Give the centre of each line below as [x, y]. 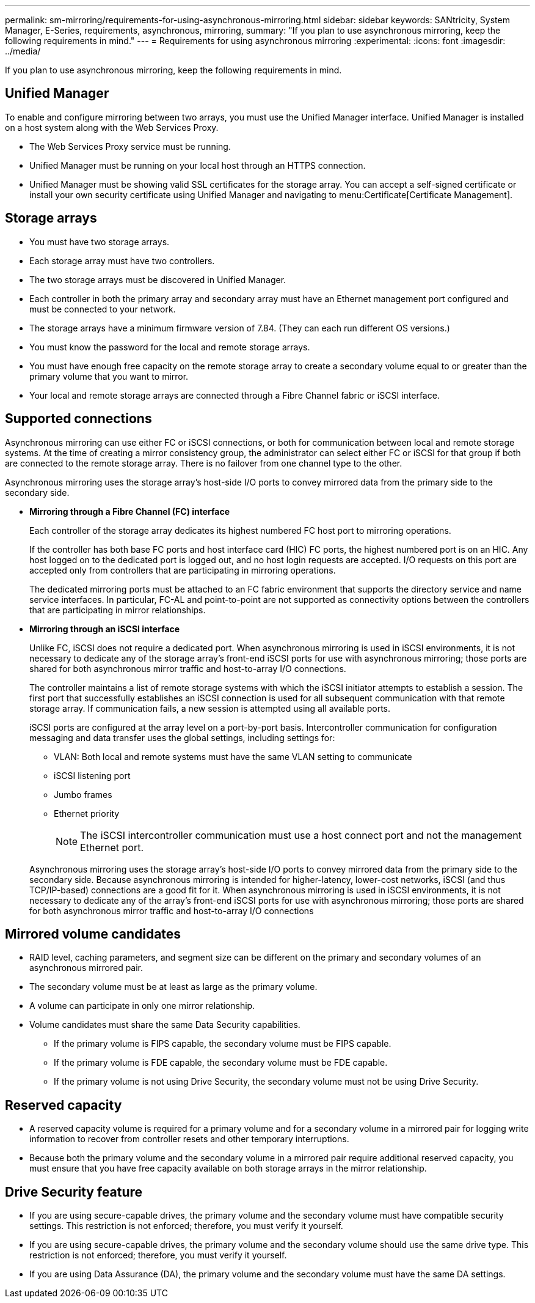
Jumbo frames [83, 794]
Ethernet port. [112, 847]
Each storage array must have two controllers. [122, 260]
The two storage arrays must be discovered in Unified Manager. [158, 279]
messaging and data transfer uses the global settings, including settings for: [182, 737]
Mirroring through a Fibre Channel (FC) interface [130, 511]
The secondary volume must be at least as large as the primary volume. [173, 987]
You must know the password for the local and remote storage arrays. [170, 347]
